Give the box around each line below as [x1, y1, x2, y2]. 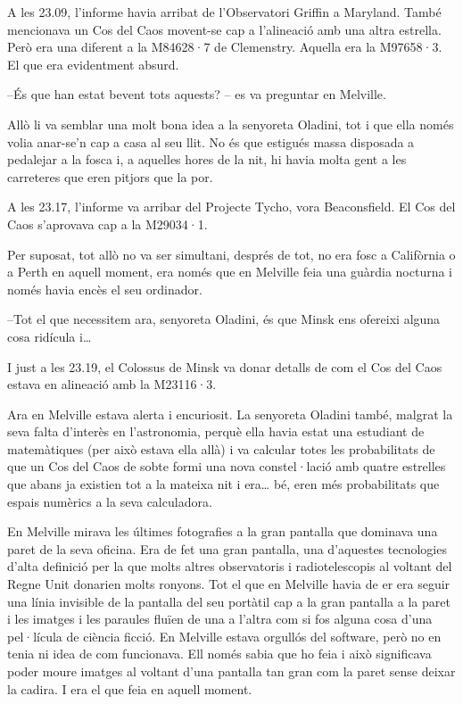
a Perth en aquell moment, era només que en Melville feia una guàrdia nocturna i [7, 262, 452, 281]
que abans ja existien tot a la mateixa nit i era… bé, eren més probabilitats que [7, 475, 440, 493]
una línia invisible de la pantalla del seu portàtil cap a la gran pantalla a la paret [7, 592, 451, 610]
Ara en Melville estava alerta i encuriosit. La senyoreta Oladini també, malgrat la [7, 404, 453, 423]
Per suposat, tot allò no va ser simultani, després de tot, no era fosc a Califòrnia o [7, 244, 456, 263]
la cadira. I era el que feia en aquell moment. [7, 679, 252, 698]
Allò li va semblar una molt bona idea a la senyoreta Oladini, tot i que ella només [7, 114, 454, 133]
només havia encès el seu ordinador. [7, 279, 203, 298]
